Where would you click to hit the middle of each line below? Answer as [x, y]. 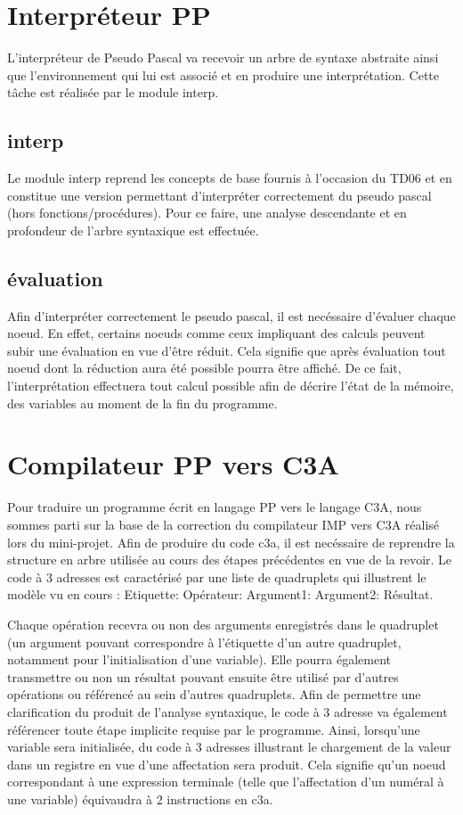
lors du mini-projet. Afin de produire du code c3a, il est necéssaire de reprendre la [231, 542]
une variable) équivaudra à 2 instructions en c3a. [140, 799]
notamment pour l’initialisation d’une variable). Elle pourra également [199, 659]
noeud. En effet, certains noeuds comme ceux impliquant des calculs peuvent [216, 333]
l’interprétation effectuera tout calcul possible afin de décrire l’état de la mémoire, [231, 386]
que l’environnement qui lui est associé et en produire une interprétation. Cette [223, 74]
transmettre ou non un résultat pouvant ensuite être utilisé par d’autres [203, 676]
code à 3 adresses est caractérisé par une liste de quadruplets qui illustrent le [217, 576]
